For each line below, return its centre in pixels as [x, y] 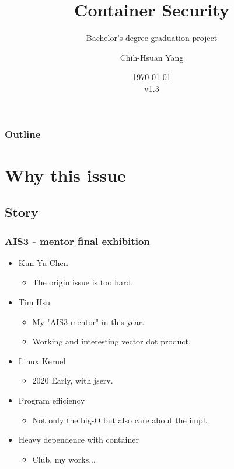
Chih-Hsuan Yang [152, 57]
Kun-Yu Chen [43, 262]
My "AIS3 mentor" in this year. [88, 321]
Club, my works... [64, 459]
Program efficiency [52, 400]
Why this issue [65, 175]
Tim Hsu [34, 301]
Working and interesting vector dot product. [111, 341]
